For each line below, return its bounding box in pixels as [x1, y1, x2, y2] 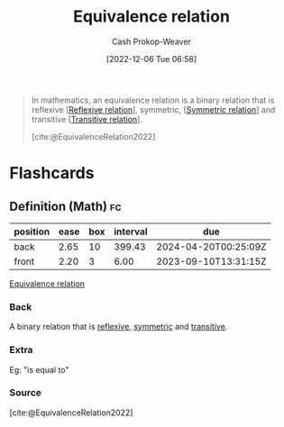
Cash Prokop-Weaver [111, 36, 192, 47]
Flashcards [9, 163, 95, 184]
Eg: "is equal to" [9, 364, 69, 375]
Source [9, 386, 42, 399]
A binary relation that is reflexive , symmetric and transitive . [9, 322, 228, 332]
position [14, 225, 50, 238]
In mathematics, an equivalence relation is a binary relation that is [31, 95, 275, 105]
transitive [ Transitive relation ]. [31, 114, 142, 124]
